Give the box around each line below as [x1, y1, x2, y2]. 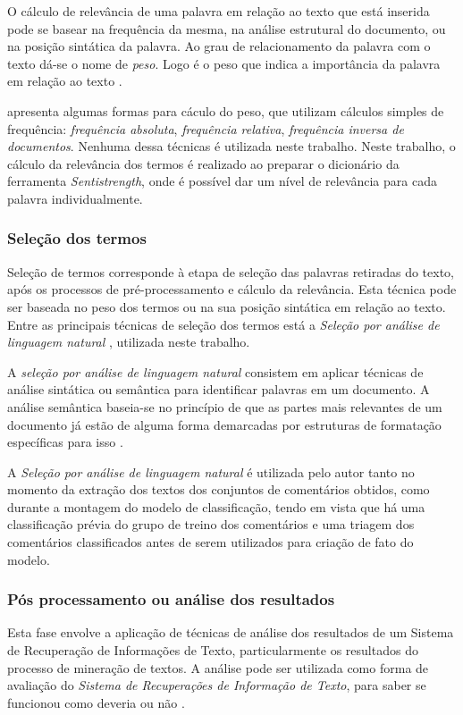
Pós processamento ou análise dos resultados [7, 588, 335, 610]
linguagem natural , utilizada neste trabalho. [7, 332, 250, 351]
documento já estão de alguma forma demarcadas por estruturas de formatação [7, 415, 442, 433]
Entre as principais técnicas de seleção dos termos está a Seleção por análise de [7, 315, 440, 333]
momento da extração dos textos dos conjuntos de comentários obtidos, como [7, 480, 430, 499]
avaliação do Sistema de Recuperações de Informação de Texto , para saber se [7, 676, 426, 694]
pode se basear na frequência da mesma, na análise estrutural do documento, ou [7, 19, 446, 38]
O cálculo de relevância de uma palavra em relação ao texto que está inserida [7, 2, 430, 20]
